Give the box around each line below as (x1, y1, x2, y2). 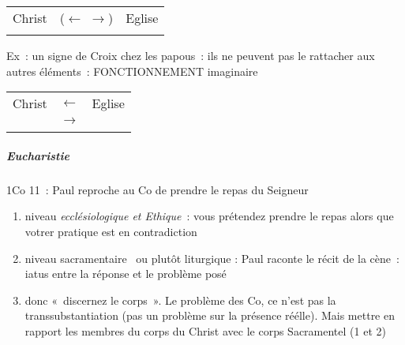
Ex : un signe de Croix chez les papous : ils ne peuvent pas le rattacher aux (6, 47, 375, 63)
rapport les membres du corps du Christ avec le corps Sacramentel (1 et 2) (24, 322, 386, 339)
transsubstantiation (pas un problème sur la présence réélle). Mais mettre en (24, 307, 395, 324)
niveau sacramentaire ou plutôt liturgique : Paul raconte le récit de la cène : (24, 249, 399, 266)
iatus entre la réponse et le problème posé (24, 265, 227, 282)
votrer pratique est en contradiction (24, 223, 197, 239)
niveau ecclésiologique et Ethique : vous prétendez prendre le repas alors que (24, 208, 394, 224)
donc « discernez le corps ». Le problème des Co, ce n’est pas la (24, 291, 336, 308)
